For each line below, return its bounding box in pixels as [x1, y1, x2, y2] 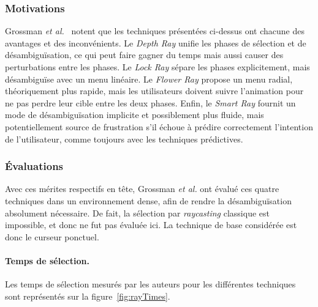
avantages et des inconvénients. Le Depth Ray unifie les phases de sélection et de [5, 36, 306, 49]
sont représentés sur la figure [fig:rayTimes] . [5, 289, 170, 302]
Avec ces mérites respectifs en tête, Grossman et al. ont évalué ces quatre [5, 182, 279, 195]
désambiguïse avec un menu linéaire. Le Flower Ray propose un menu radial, [5, 72, 293, 85]
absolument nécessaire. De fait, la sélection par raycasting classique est [5, 206, 270, 219]
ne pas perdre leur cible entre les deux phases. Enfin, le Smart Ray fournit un [5, 96, 296, 109]
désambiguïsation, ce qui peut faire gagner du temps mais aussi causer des [5, 48, 284, 61]
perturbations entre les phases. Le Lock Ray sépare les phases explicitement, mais [5, 61, 310, 73]
